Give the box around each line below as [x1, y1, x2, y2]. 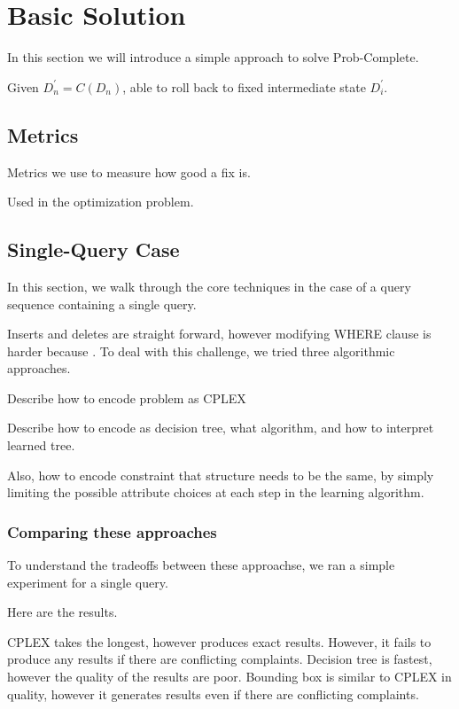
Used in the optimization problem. [7, 192, 194, 211]
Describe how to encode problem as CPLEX [7, 388, 246, 407]
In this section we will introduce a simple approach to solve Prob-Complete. [7, 48, 419, 66]
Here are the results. [7, 603, 118, 621]
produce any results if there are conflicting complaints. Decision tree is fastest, [7, 650, 432, 668]
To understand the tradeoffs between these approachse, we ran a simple [7, 556, 395, 574]
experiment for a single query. [7, 573, 168, 591]
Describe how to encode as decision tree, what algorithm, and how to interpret [7, 418, 434, 437]
